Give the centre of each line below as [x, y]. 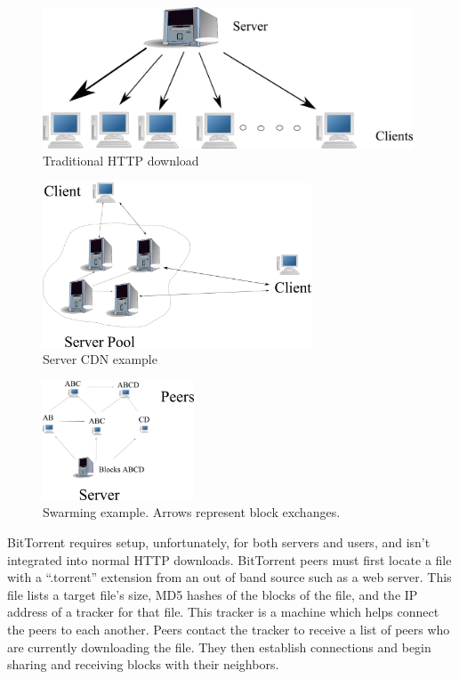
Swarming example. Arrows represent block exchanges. [192, 512]
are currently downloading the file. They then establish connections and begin [219, 647]
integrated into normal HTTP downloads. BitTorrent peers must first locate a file [229, 559]
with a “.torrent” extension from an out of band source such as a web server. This [229, 577]
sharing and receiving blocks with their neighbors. [143, 664]
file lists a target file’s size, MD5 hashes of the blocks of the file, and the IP [213, 594]
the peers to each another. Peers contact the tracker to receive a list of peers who [229, 629]
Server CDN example [100, 359]
